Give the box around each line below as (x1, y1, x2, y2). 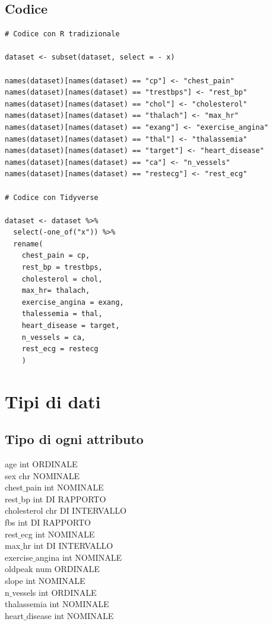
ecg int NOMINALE (21, 527, 95, 540)
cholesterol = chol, (21, 274, 103, 283)
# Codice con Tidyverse (5, 193, 99, 202)
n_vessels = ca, (21, 333, 86, 342)
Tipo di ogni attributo (5, 430, 144, 448)
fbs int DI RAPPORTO (5, 515, 91, 528)
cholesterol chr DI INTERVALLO (5, 504, 126, 517)
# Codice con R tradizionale (5, 30, 120, 39)
